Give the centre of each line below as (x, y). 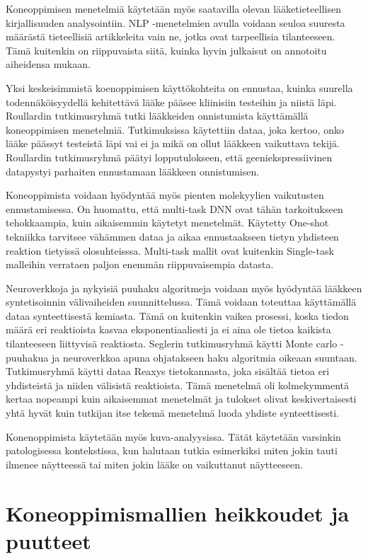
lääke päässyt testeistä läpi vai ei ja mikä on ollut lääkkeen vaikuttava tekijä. (173, 143)
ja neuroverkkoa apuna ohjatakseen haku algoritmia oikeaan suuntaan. (204, 357)
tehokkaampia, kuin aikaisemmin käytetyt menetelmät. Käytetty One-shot (167, 223)
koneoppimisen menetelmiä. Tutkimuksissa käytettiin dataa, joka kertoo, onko (175, 129)
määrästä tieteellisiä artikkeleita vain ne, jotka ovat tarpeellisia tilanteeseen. (171, 36)
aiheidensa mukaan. (48, 64)
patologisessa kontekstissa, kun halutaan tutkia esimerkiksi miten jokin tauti (172, 450)
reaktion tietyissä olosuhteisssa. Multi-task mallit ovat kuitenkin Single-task (170, 250)
